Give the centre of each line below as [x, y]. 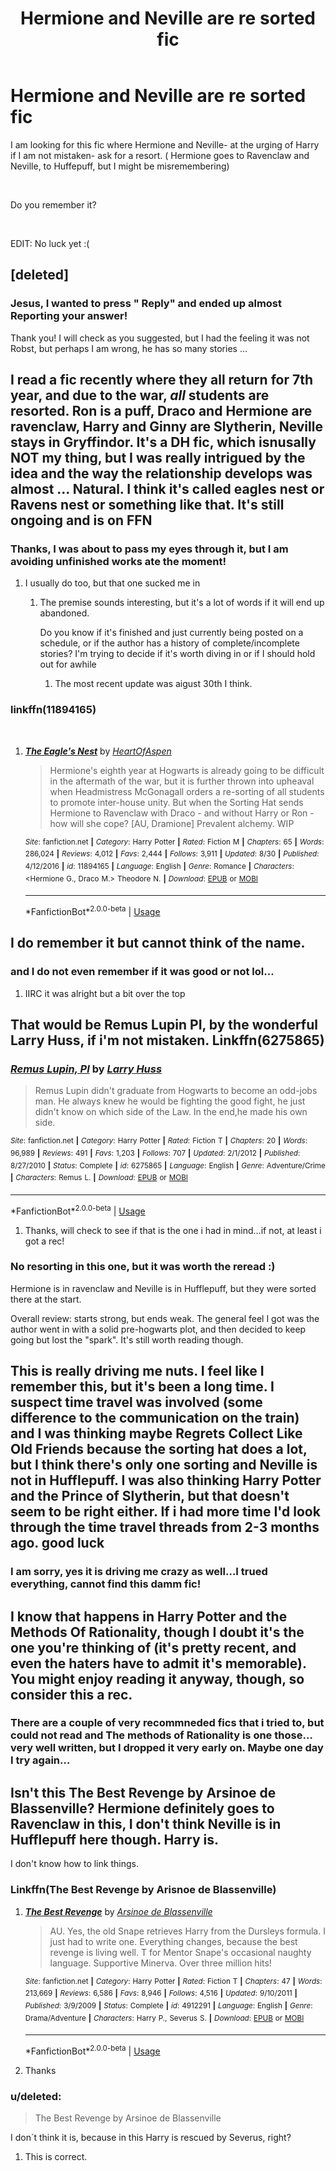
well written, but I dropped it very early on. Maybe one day [179, 1748]
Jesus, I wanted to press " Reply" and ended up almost [146, 304]
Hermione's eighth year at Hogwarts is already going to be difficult [187, 770]
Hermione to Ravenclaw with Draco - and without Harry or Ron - [182, 813]
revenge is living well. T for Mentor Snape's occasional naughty [180, 1952]
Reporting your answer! [69, 316]
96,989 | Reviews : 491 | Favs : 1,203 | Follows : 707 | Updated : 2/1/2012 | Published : [155, 1153]
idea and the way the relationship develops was [161, 473]
